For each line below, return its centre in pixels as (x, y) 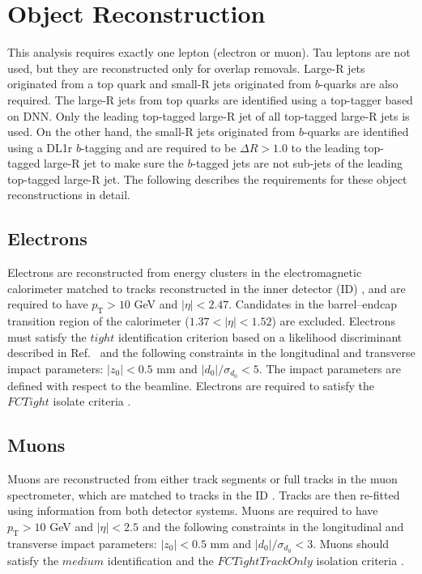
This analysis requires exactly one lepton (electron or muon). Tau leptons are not (209, 52)
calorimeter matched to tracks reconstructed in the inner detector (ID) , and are (207, 288)
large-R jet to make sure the (114, 163)
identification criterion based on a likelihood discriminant (260, 336)
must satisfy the (47, 336)
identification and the (160, 560)
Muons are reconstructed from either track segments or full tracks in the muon (202, 479)
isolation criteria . (360, 560)
